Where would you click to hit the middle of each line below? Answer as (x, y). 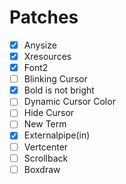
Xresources (47, 56)
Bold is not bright (59, 90)
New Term (45, 124)
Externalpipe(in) (57, 135)
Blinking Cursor (55, 79)
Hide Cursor (49, 113)
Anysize (40, 45)
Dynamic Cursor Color (69, 102)
